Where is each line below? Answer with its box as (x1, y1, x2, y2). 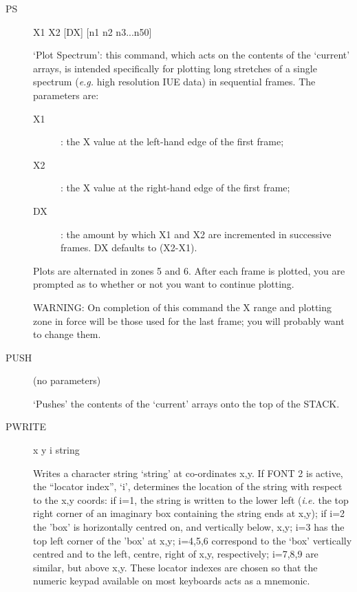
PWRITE (6, 419, 46, 434)
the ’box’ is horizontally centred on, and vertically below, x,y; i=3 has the (33, 520, 345, 534)
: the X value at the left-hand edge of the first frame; (61, 134, 284, 149)
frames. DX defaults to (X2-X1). (61, 240, 197, 255)
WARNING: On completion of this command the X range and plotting (33, 299, 332, 314)
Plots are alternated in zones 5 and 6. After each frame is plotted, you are (33, 263, 345, 277)
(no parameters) (33, 373, 101, 388)
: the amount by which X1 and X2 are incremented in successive (61, 226, 332, 241)
